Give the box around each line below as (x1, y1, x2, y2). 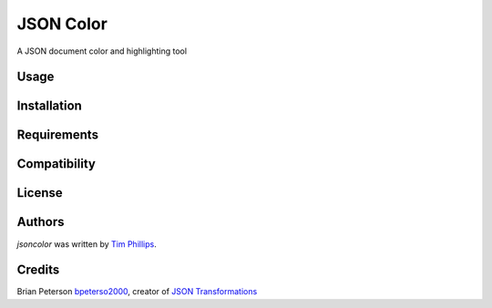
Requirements (16, 128, 99, 143)
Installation (16, 98, 82, 114)
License (16, 185, 63, 200)
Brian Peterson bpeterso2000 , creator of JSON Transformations (16, 286, 258, 297)
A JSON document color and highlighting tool (16, 46, 187, 56)
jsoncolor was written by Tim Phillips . (16, 238, 157, 250)
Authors (16, 214, 65, 230)
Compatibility (16, 156, 96, 172)
